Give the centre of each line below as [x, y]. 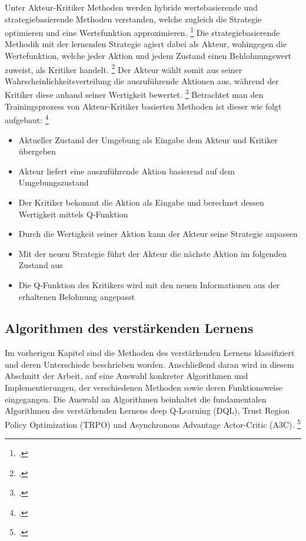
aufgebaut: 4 [27, 119]
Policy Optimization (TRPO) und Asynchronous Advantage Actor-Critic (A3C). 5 [153, 423]
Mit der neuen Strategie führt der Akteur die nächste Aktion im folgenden [153, 253]
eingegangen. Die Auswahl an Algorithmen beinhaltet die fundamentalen [136, 399]
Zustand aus [41, 265]
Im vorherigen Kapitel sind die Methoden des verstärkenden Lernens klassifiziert [150, 353]
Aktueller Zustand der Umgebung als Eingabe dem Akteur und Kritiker [148, 139]
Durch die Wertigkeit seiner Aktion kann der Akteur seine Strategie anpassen [158, 234]
